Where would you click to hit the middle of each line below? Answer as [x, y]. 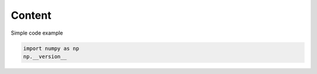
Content [31, 15]
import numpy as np [51, 48]
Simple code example [37, 33]
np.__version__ [45, 56]
